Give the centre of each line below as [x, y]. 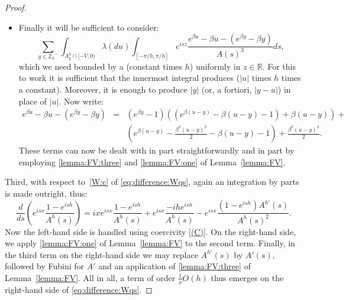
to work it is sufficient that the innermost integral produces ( [129, 78]
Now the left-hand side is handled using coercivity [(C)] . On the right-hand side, [150, 231]
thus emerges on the [247, 277]
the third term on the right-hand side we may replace [101, 254]
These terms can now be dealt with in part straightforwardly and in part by [156, 150]
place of [33, 101]
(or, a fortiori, [227, 89]
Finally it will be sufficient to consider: [89, 27]
